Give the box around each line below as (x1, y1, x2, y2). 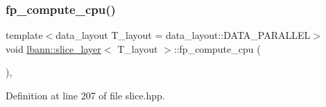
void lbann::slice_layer (6, 41, 101, 56)
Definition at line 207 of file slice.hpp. (6, 88, 165, 102)
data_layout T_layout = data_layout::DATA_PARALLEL (55, 28, 311, 42)
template (6, 28, 43, 42)
